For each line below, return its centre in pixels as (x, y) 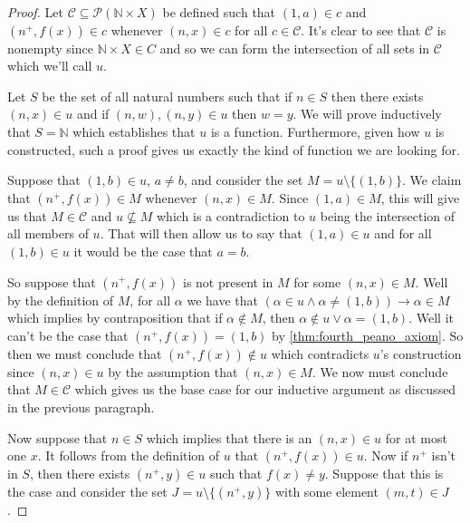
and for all (403, 233)
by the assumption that (173, 371)
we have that (222, 300)
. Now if (386, 455)
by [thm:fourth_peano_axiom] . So (368, 335)
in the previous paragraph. (81, 407)
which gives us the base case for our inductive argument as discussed (265, 389)
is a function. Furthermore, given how (315, 131)
